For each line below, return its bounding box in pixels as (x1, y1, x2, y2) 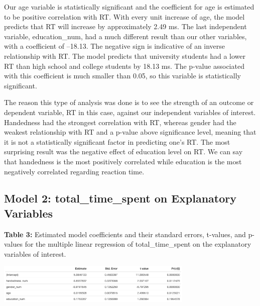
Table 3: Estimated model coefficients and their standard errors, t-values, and (4, 229, 246, 239)
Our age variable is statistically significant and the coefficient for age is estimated (4, 2, 254, 12)
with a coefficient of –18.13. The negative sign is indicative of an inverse (4, 41, 225, 51)
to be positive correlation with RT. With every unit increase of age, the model (4, 11, 245, 22)
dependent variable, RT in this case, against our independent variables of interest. (4, 107, 256, 117)
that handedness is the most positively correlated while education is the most (4, 156, 242, 166)
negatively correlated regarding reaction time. (4, 166, 145, 176)
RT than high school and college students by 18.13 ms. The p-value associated (4, 60, 244, 71)
